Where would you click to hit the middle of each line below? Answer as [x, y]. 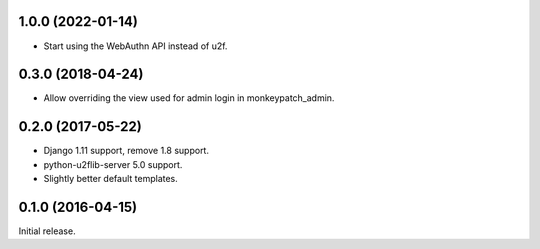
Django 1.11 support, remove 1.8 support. [126, 151]
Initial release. [47, 231]
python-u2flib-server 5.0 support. [113, 164]
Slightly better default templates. [111, 179]
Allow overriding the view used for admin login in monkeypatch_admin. [189, 98]
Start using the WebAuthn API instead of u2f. [135, 46]
